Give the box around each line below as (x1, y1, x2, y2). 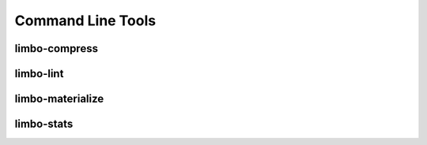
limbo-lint (14, 67, 64, 80)
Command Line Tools (14, 12, 157, 29)
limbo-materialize (14, 92, 104, 106)
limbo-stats (14, 117, 74, 131)
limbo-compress (14, 42, 99, 55)
